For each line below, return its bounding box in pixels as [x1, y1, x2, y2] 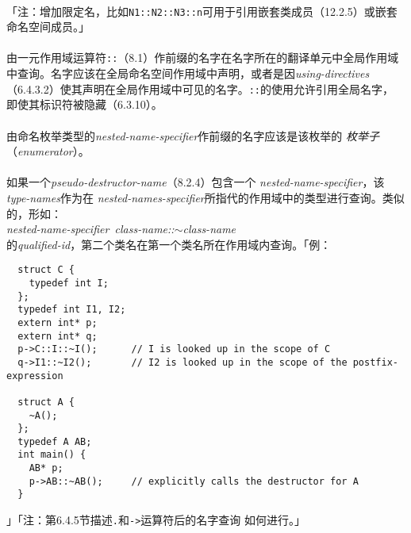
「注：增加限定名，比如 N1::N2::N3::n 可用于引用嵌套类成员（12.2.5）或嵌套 [6, 2, 398, 19]
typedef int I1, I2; [17, 304, 126, 316]
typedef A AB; [17, 435, 92, 447]
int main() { [17, 449, 86, 461]
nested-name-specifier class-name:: [6, 220, 175, 237]
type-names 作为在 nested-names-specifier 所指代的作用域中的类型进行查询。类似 [6, 189, 405, 205]
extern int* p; [17, 316, 98, 328]
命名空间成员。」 [6, 18, 90, 35]
